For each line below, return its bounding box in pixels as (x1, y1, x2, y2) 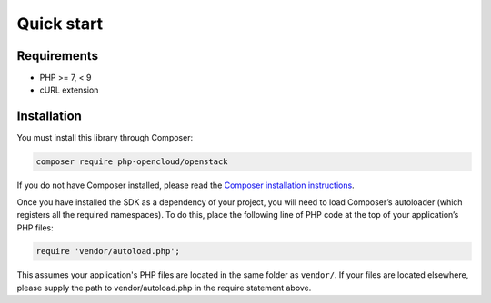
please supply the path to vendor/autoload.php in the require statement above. (16, 282, 312, 293)
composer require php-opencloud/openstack (35, 157, 228, 167)
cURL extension (39, 84, 99, 95)
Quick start (16, 14, 104, 34)
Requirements (16, 48, 99, 64)
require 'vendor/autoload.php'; (35, 246, 181, 257)
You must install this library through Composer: (16, 132, 194, 143)
